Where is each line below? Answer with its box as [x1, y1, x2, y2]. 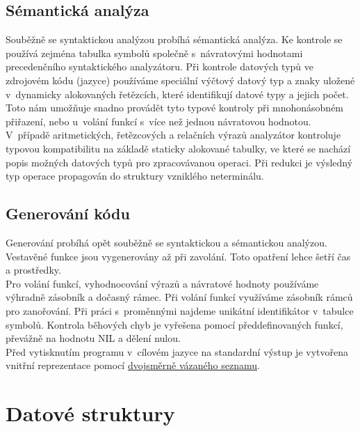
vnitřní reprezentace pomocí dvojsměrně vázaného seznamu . [6, 358, 260, 373]
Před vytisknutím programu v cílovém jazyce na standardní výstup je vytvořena [6, 344, 348, 359]
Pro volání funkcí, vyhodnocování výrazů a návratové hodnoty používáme [6, 276, 319, 290]
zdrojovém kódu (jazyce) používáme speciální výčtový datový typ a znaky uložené [6, 72, 355, 87]
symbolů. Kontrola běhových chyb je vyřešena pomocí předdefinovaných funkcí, [6, 317, 343, 331]
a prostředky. [6, 262, 61, 277]
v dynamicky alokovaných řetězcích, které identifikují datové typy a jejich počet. [6, 86, 349, 101]
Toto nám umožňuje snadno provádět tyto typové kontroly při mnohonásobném [6, 100, 344, 115]
